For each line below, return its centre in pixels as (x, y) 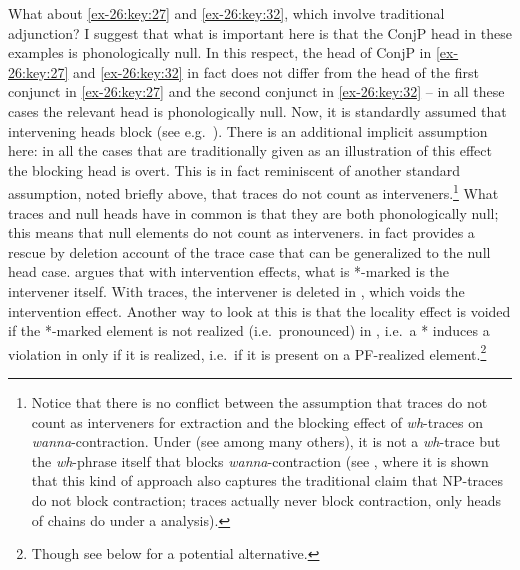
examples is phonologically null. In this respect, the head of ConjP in (220, 52)
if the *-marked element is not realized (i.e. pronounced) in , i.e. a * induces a (249, 330)
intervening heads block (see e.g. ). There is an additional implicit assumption (248, 130)
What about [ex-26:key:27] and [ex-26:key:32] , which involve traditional (226, 13)
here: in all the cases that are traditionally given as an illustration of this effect (250, 150)
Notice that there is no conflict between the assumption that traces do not (259, 402)
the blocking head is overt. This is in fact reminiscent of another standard (234, 169)
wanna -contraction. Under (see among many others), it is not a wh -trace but (266, 441)
